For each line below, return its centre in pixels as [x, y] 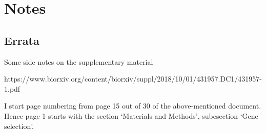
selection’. [19, 126]
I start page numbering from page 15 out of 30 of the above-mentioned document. [133, 106]
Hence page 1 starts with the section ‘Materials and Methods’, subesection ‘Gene [131, 115]
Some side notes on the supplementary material [79, 61]
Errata [22, 40]
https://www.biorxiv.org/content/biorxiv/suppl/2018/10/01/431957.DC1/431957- [133, 79]
